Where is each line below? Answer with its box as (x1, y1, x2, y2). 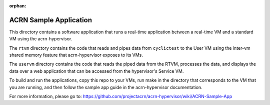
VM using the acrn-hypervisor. (9, 36, 72, 42)
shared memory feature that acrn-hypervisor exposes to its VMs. (9, 52, 143, 58)
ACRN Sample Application (9, 15, 92, 24)
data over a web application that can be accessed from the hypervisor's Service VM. (9, 68, 184, 74)
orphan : (9, 3, 26, 8)
